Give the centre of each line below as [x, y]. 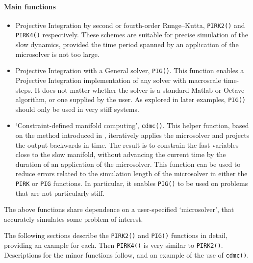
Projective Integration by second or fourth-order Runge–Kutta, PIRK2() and [130, 25]
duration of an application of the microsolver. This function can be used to [128, 164]
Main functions [30, 6]
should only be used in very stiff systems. [77, 109]
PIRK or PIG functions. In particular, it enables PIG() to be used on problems [132, 183]
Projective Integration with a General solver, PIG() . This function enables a [130, 70]
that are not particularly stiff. [60, 193]
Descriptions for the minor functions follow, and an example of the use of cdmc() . [126, 254]
